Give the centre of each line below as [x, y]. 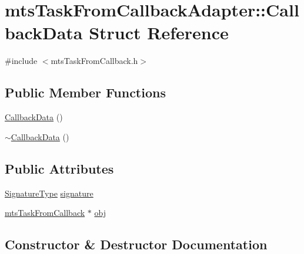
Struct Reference [159, 33]
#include [21, 61]
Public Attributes [59, 168]
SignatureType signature [49, 193]
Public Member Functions [85, 92]
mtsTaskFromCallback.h [94, 61]
